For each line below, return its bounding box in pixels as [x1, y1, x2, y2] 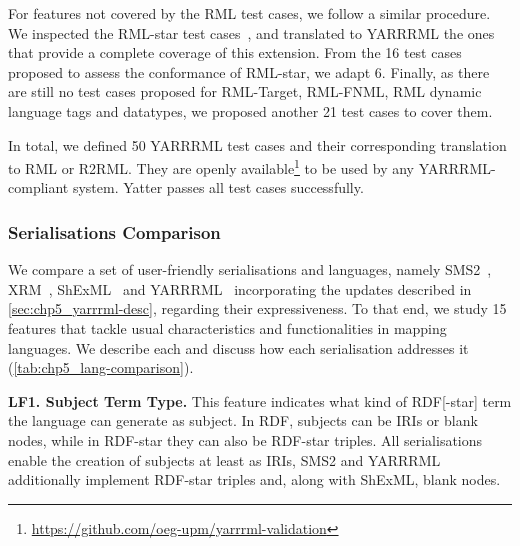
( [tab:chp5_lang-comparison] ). [8, 357, 194, 378]
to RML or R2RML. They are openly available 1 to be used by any [8, 155, 414, 178]
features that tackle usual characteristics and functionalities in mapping [8, 318, 447, 338]
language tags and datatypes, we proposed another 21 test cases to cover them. [8, 100, 493, 121]
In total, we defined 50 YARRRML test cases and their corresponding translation [8, 134, 507, 155]
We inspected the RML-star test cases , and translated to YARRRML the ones [8, 22, 495, 43]
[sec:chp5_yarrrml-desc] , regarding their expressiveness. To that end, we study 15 [8, 298, 507, 319]
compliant [8, 177, 69, 198]
